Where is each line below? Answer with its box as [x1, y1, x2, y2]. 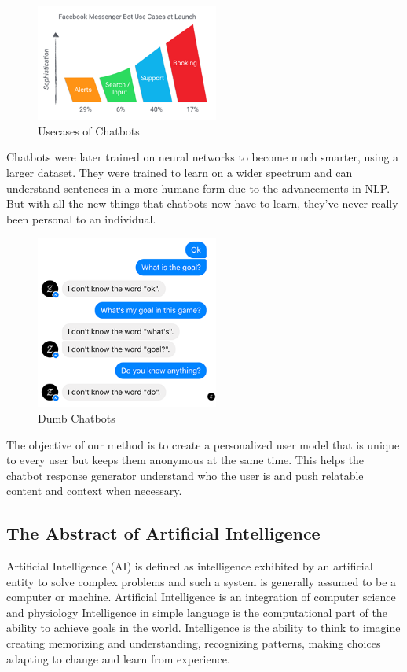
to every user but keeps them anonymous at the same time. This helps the [6, 452, 365, 468]
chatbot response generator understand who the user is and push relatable [6, 467, 364, 483]
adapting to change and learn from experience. [6, 650, 230, 666]
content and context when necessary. [6, 482, 182, 499]
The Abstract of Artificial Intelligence [6, 521, 321, 545]
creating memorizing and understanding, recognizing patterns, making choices [6, 635, 381, 652]
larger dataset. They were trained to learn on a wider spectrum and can [6, 164, 353, 181]
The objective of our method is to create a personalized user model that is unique [6, 436, 400, 452]
